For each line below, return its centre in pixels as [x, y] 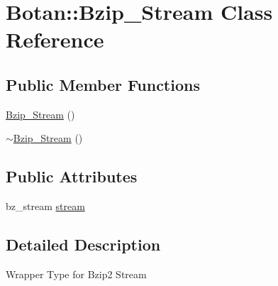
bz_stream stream [45, 206]
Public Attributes [72, 176]
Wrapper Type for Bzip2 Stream [76, 274]
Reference [55, 39]
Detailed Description [83, 244]
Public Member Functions [103, 84]
